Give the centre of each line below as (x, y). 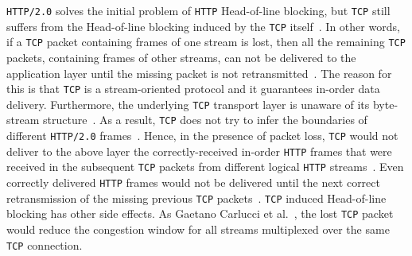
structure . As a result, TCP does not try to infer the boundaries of (205, 120)
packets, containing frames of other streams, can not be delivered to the (181, 57)
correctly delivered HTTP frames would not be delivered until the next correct (193, 182)
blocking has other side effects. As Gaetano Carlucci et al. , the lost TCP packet (200, 213)
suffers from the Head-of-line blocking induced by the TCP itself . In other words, (203, 26)
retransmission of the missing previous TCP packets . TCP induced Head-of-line (196, 198)
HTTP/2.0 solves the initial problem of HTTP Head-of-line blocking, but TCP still (198, 10)
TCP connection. (45, 244)
